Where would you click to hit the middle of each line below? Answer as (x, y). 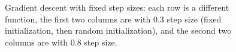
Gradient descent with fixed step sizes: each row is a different (117, 7)
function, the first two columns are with (78, 19)
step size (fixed (194, 19)
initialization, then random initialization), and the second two (118, 30)
